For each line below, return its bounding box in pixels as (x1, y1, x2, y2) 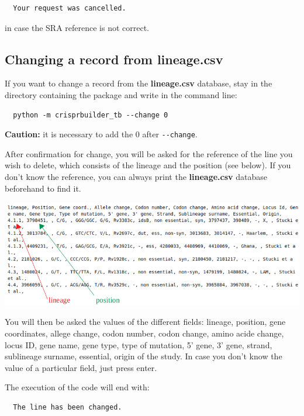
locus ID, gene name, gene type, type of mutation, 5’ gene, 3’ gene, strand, (5, 338, 272, 351)
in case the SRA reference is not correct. (5, 21, 150, 33)
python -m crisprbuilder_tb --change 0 (13, 110, 168, 119)
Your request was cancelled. (13, 4, 126, 12)
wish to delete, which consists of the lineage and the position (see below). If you (5, 159, 291, 171)
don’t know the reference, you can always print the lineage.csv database (5, 171, 267, 183)
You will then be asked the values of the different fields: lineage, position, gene (5, 316, 286, 328)
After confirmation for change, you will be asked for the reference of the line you (5, 147, 293, 160)
